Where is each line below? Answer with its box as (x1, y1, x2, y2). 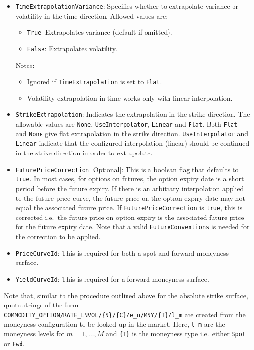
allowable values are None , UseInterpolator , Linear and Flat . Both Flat (15, 119, 238, 129)
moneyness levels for (4, 328, 64, 339)
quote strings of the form (4, 300, 79, 310)
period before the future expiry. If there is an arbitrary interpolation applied (15, 183, 244, 193)
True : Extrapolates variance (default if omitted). (27, 27, 172, 37)
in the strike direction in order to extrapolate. (15, 148, 153, 158)
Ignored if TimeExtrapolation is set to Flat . (27, 76, 162, 87)
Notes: (15, 60, 35, 70)
